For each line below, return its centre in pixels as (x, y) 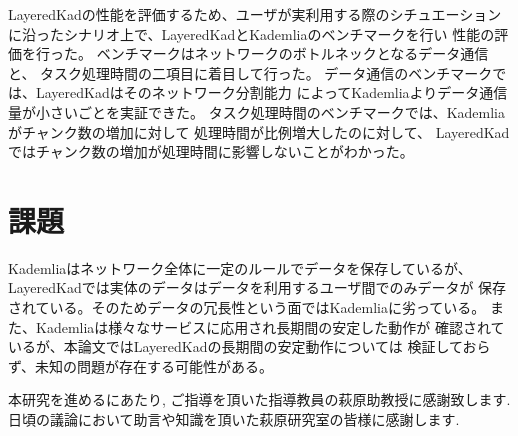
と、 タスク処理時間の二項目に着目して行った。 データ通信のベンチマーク (250, 72)
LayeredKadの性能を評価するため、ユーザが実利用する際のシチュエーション (255, 14)
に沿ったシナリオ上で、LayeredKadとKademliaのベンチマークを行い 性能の (251, 33)
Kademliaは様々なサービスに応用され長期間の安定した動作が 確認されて (270, 326)
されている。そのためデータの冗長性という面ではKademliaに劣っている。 (247, 307)
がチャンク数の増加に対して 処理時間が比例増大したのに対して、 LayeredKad (259, 131)
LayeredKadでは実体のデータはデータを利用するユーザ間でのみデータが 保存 (257, 287)
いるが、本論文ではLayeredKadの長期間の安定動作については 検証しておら (249, 346)
